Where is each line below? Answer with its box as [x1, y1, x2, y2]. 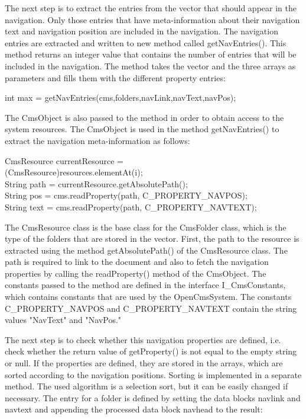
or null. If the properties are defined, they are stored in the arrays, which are [5, 357, 283, 369]
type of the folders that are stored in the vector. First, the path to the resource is [5, 232, 300, 245]
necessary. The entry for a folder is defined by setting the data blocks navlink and [5, 391, 301, 404]
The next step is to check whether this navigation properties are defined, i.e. [5, 333, 281, 346]
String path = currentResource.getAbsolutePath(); [5, 177, 188, 190]
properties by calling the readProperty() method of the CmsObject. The [5, 267, 266, 279]
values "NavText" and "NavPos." [5, 314, 122, 326]
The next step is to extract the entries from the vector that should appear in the [5, 2, 297, 14]
